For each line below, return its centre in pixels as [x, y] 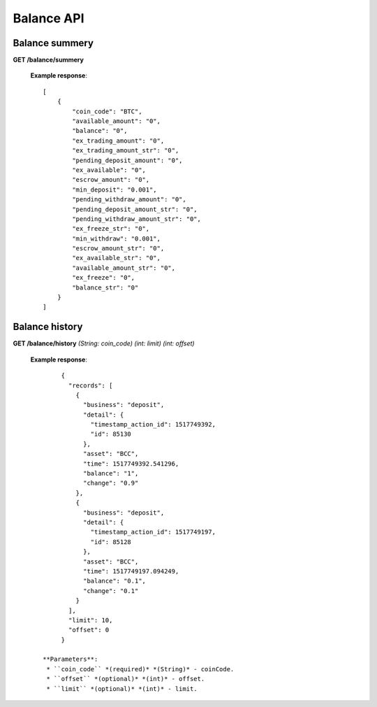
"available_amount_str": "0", [124, 268]
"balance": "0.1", [114, 581]
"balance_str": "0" [105, 287]
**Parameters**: [71, 659]
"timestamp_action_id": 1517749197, [153, 532]
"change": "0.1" [111, 591]
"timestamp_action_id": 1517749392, [153, 424]
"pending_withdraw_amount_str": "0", [137, 219]
